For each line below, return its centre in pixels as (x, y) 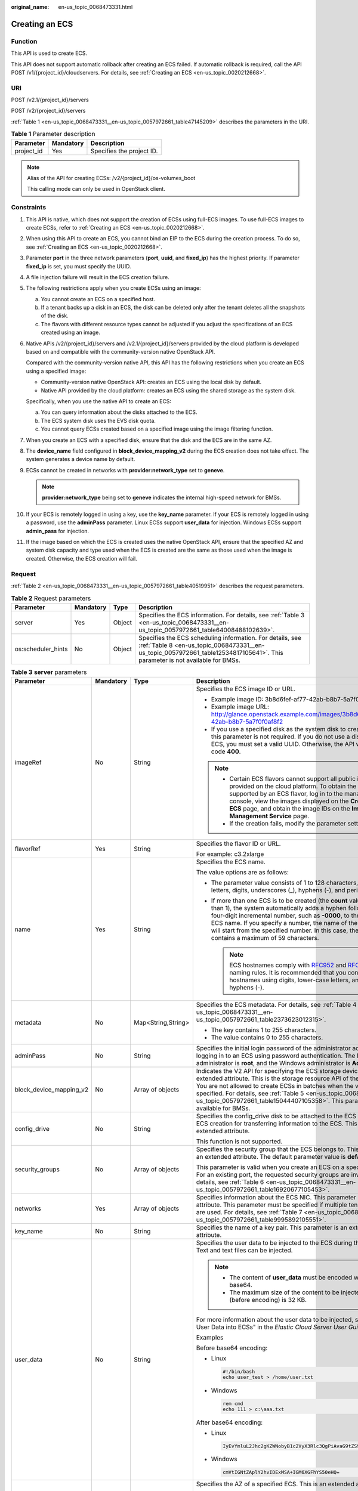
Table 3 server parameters (49, 672)
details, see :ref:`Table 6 (230, 1182)
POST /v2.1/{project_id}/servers (50, 100)
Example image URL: (240, 707)
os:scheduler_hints (41, 649)
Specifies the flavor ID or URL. (238, 844)
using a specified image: (56, 371)
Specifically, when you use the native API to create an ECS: (99, 401)
